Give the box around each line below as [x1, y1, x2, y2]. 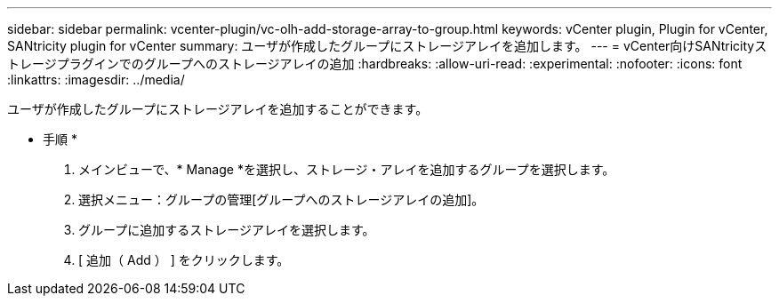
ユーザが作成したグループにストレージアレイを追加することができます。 [7, 101, 429, 116]
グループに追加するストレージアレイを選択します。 [78, 222, 375, 237]
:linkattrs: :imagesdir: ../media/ [7, 72, 185, 87]
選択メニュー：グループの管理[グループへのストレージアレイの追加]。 [78, 192, 485, 207]
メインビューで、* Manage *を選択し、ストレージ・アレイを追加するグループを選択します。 [78, 162, 615, 177]
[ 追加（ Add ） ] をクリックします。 [78, 252, 290, 267]
